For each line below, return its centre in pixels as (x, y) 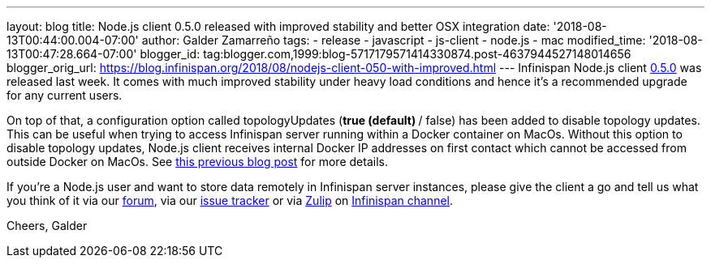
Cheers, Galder (47, 226)
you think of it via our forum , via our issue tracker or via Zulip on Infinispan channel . (230, 200)
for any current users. (65, 95)
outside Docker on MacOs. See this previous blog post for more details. (197, 162)
